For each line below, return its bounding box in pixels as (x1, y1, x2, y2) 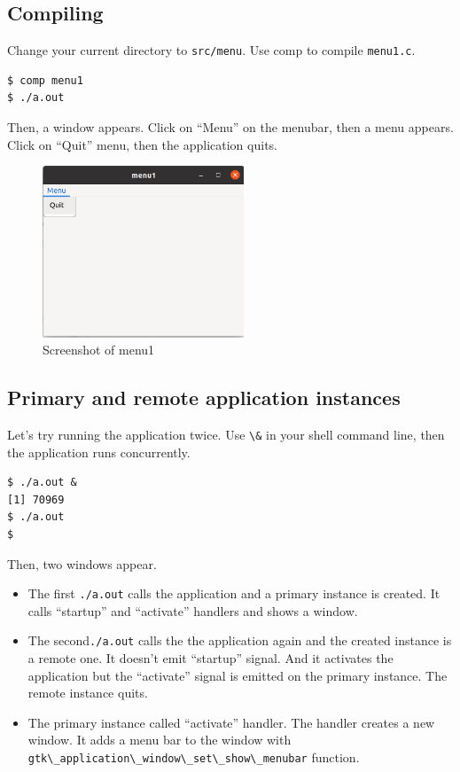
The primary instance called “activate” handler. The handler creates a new (27, 713, 435, 731)
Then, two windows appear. (7, 554, 157, 573)
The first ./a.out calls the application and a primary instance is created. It (27, 584, 441, 603)
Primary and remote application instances (7, 384, 401, 411)
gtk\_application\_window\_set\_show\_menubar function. (27, 748, 360, 767)
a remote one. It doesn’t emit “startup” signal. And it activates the (27, 649, 394, 667)
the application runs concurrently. (7, 442, 191, 461)
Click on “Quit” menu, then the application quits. (7, 135, 277, 153)
